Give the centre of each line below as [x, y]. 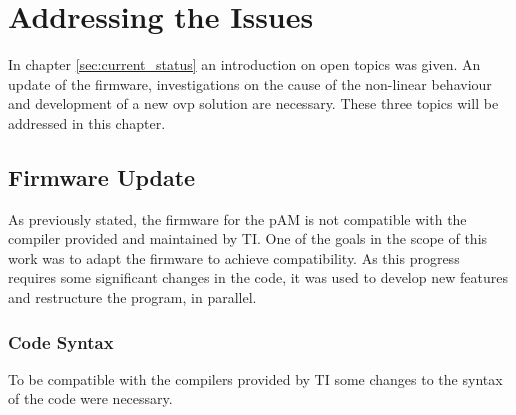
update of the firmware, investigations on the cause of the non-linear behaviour [250, 83]
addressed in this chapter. [87, 122]
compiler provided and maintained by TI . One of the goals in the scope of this [248, 238]
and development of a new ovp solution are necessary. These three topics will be [253, 103]
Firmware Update [102, 176]
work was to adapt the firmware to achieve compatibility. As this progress [234, 257]
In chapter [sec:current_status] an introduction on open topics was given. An [244, 64]
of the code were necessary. [90, 398]
